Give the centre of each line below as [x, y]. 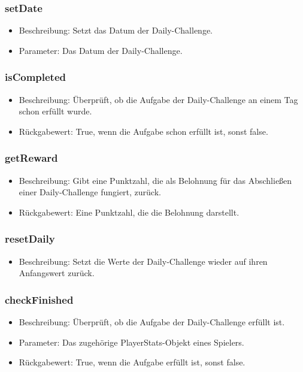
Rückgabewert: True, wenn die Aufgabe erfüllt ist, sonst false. [132, 362]
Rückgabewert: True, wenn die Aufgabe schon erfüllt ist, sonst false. [143, 131]
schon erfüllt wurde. [55, 111]
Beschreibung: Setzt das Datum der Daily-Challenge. [116, 30]
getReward [31, 158]
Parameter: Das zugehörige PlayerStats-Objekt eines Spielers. [131, 342]
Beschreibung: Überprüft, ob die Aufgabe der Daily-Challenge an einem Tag [158, 99]
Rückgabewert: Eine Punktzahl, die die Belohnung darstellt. [129, 212]
